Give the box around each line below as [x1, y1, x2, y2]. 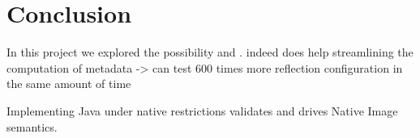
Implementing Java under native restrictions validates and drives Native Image [6, 102, 398, 119]
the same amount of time [6, 75, 131, 92]
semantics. [6, 118, 58, 135]
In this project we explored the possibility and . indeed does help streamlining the [6, 44, 414, 61]
